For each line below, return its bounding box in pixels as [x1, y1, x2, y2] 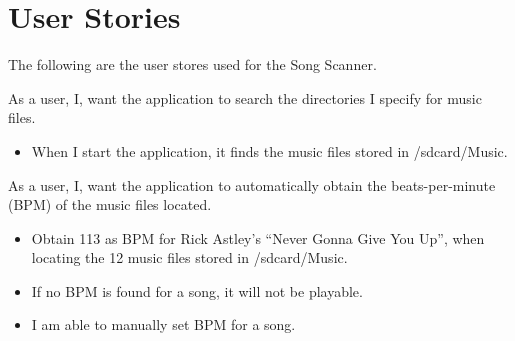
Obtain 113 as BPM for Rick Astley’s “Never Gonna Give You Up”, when [31, 227, 485, 248]
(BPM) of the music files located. [8, 194, 212, 215]
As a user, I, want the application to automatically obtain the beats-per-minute [8, 174, 496, 195]
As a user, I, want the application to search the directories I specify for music [8, 87, 482, 108]
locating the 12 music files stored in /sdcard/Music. [31, 247, 348, 268]
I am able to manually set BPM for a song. [31, 314, 296, 335]
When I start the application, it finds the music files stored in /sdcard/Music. [31, 140, 508, 161]
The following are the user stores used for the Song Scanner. [8, 54, 377, 75]
